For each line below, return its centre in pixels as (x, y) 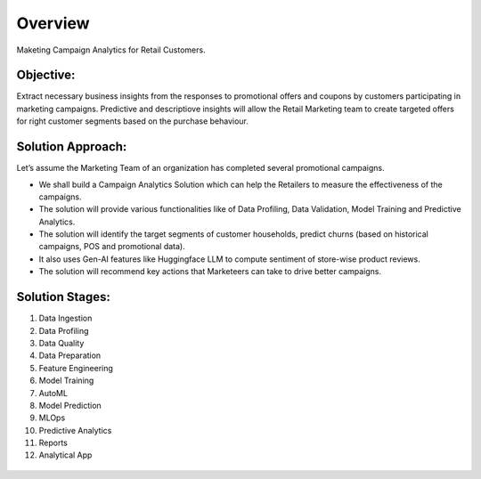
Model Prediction (70, 405)
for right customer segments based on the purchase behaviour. (133, 121)
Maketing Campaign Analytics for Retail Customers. (111, 50)
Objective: (46, 75)
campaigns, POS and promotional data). (112, 247)
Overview (53, 23)
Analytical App (65, 455)
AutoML (53, 393)
